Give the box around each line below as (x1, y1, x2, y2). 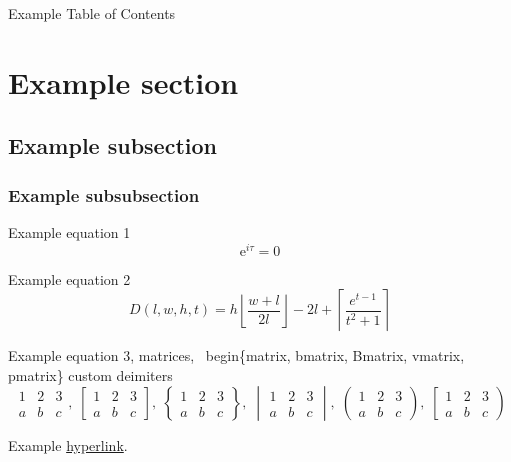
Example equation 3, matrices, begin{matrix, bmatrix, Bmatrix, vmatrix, (8, 345, 465, 366)
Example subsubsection (8, 182, 200, 207)
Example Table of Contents (8, 3, 176, 23)
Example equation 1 (8, 221, 131, 242)
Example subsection (8, 130, 217, 161)
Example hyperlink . (8, 435, 128, 456)
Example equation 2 (8, 268, 131, 289)
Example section (8, 61, 239, 102)
